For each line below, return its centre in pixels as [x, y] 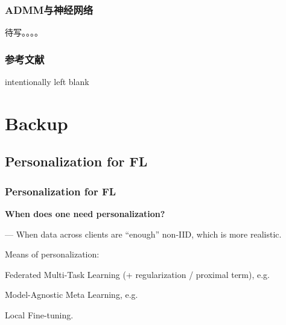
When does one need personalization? [85, 213]
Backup [37, 123]
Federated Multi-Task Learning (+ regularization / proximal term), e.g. [138, 274]
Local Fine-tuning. [39, 314]
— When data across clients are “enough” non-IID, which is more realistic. [143, 234]
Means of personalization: [52, 254]
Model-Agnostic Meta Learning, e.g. [71, 295]
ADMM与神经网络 [49, 9]
